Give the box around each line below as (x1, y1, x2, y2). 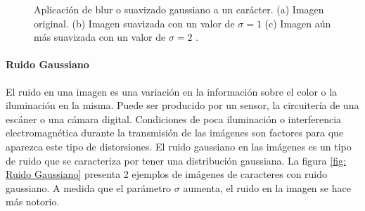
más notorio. (6, 194, 60, 209)
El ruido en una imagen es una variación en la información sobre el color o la (6, 84, 338, 98)
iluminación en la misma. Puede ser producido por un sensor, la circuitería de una (6, 98, 359, 113)
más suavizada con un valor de (34, 30, 166, 44)
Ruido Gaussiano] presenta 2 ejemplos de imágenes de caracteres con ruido (6, 167, 328, 181)
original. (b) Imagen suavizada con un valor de (34, 15, 235, 30)
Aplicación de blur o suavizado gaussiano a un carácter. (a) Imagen (34, 2, 324, 16)
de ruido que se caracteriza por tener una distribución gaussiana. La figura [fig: (6, 153, 346, 167)
